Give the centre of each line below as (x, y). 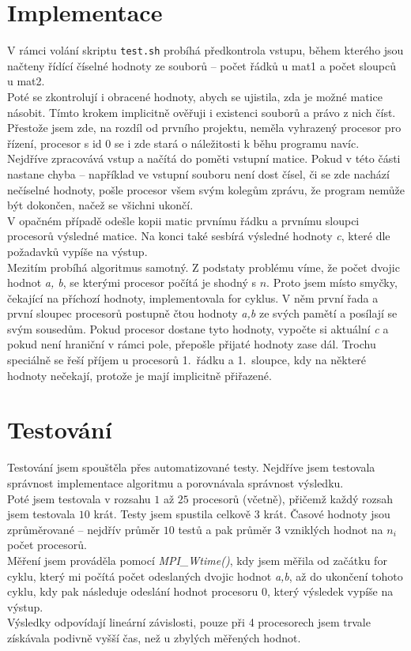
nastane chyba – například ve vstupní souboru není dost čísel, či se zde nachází (198, 173)
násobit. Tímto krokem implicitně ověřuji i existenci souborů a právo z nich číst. (202, 112)
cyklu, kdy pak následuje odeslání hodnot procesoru (133, 591)
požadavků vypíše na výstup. (77, 251)
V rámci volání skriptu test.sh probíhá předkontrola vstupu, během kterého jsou (205, 50)
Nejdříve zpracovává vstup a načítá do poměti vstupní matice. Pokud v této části (204, 158)
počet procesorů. (47, 545)
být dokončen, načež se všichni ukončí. (100, 205)
